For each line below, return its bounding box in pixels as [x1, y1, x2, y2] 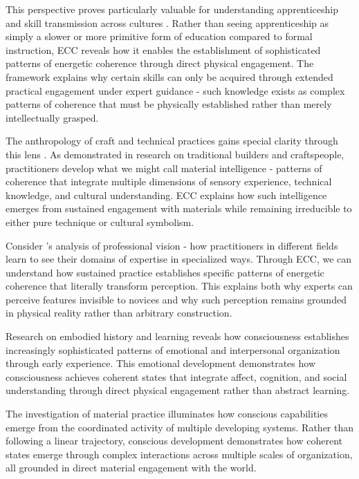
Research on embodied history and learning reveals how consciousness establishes [6, 329, 349, 344]
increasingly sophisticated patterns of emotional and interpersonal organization [6, 342, 340, 357]
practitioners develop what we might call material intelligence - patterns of [6, 160, 322, 175]
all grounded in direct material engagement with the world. [6, 460, 257, 475]
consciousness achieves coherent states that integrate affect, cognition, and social [6, 369, 347, 384]
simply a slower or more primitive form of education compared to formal [6, 29, 313, 44]
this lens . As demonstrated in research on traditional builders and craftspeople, [6, 147, 344, 161]
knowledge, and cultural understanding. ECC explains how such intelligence [6, 187, 327, 202]
